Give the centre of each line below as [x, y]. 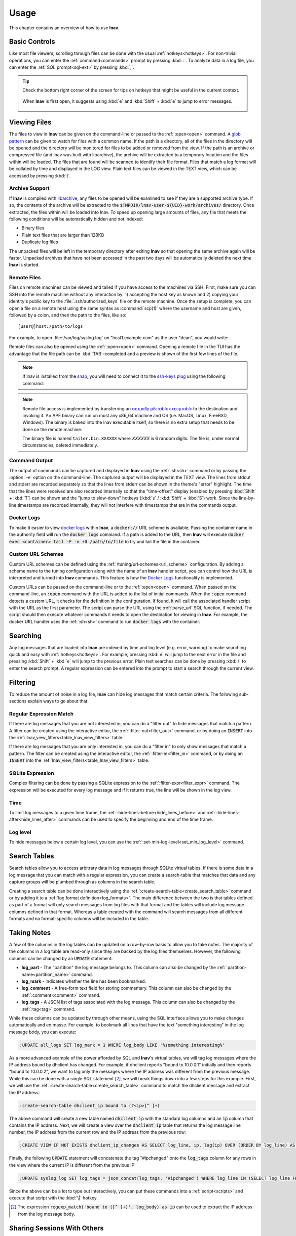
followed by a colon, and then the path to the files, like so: [68, 315]
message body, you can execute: [43, 1032]
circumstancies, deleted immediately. [60, 445]
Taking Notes [30, 933]
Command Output [31, 461]
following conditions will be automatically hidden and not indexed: [76, 219]
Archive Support [29, 188]
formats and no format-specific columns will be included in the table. [79, 919]
